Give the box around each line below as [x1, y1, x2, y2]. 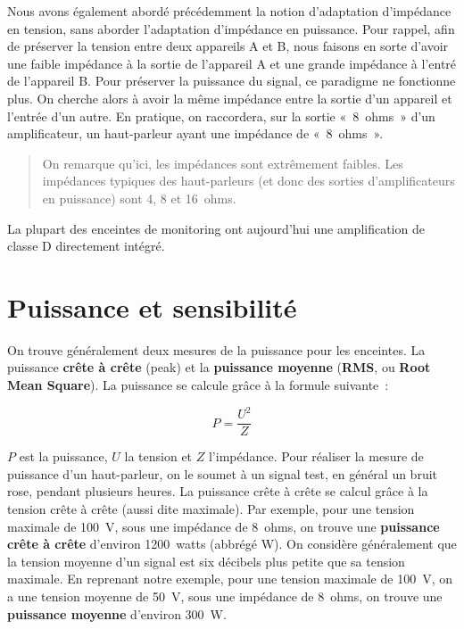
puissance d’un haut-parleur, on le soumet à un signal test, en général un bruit [7, 464, 438, 483]
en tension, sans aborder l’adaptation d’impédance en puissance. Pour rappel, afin [7, 19, 455, 37]
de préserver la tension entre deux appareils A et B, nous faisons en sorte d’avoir [7, 37, 449, 55]
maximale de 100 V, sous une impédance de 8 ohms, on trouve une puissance [7, 517, 440, 535]
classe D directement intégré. [7, 236, 165, 255]
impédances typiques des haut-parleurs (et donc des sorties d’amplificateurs [42, 171, 455, 190]
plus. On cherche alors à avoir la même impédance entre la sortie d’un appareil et [7, 88, 452, 107]
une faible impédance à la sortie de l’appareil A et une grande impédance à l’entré [7, 54, 457, 72]
